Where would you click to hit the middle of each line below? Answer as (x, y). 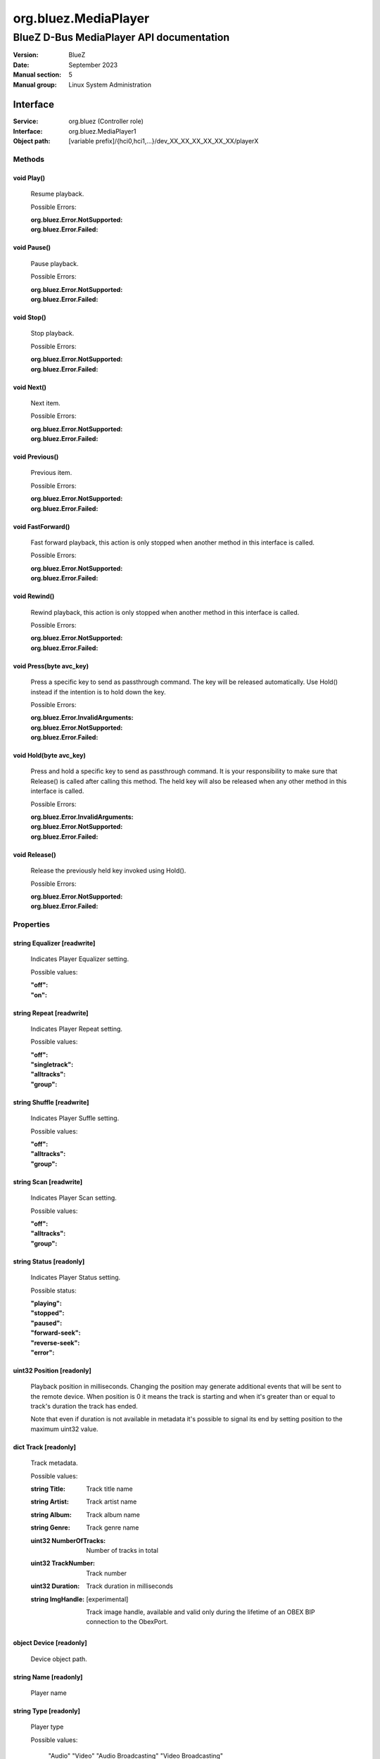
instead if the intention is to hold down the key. (98, 692)
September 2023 (93, 65)
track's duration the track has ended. (84, 1406)
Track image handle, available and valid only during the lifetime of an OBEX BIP (201, 1612)
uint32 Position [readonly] (52, 1370)
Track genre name (113, 1528)
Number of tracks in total (122, 1550)
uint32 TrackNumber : (63, 1563)
